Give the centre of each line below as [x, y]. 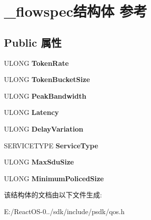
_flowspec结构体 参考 [75, 11]
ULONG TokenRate [37, 63]
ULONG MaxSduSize [39, 162]
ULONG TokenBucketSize [47, 79]
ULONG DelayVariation [44, 128]
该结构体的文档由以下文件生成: [53, 195]
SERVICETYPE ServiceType [51, 145]
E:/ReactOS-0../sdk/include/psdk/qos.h [64, 211]
